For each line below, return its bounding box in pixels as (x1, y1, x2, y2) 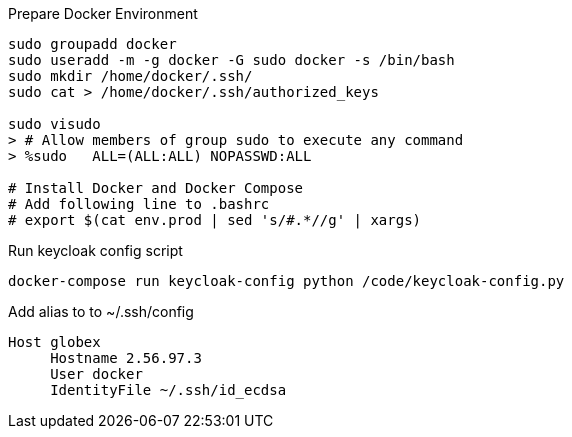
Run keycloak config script (8, 242, 183, 259)
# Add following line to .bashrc (8, 196, 270, 212)
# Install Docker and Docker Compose (8, 180, 304, 196)
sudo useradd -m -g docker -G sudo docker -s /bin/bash (8, 52, 455, 68)
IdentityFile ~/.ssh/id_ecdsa (50, 382, 287, 398)
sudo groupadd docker (8, 36, 177, 52)
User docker (50, 366, 143, 382)
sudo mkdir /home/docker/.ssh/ (8, 68, 253, 84)
